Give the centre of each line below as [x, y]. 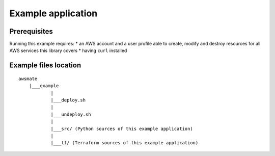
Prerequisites [31, 31]
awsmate [28, 79]
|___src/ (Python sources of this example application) [122, 128]
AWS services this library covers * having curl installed [68, 50]
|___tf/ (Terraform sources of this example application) [125, 143]
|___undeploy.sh [71, 114]
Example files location [45, 66]
